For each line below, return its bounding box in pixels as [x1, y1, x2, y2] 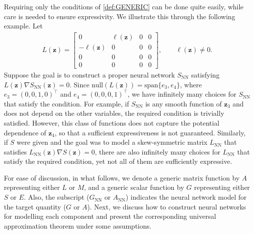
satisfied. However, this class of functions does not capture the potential [4, 117, 220, 128]
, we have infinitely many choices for [127, 89, 236, 99]
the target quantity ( [4, 201, 66, 211]
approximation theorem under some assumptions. [4, 220, 152, 231]
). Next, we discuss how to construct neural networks [87, 201, 246, 211]
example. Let [4, 21, 43, 31]
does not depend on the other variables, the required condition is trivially [4, 108, 225, 118]
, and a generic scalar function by [84, 182, 185, 192]
